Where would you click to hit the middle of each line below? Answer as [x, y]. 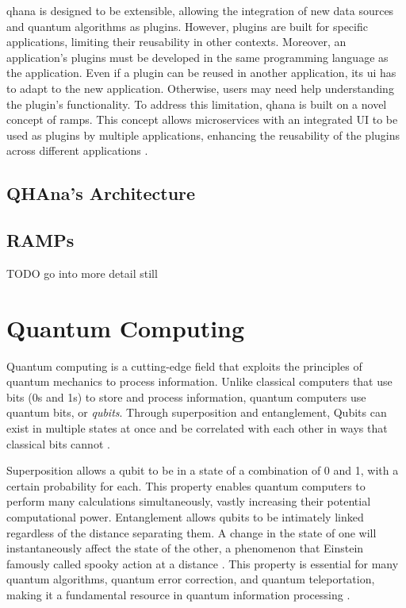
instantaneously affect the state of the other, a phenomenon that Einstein [185, 548]
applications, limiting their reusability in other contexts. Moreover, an [176, 42]
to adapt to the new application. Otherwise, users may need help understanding [200, 88]
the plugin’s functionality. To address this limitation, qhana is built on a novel [197, 104]
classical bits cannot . [58, 443]
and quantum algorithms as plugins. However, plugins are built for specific [187, 26]
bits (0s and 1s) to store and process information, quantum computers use [186, 396]
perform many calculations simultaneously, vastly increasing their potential [189, 501]
